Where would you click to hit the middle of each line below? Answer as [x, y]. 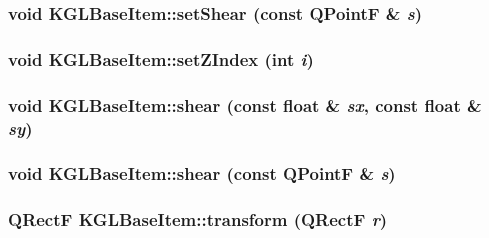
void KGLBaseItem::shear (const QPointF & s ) [202, 173]
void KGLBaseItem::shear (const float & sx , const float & [245, 104]
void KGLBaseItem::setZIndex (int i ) [161, 58]
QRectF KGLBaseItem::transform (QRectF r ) [198, 219]
